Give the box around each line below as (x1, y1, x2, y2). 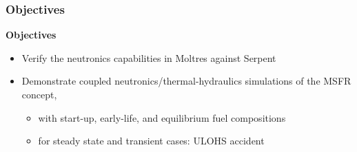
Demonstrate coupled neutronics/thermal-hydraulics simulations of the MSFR (21, 74, 351, 88)
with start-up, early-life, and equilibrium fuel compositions (38, 110, 286, 124)
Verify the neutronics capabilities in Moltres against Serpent (21, 50, 276, 65)
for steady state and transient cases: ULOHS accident (38, 133, 265, 148)
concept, (21, 87, 57, 101)
